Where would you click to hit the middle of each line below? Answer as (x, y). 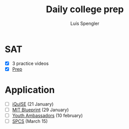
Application (30, 90)
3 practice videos (30, 63)
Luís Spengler (85, 23)
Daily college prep (85, 9)
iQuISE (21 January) (33, 104)
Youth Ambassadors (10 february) (47, 115)
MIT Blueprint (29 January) (40, 110)
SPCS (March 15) (30, 121)
